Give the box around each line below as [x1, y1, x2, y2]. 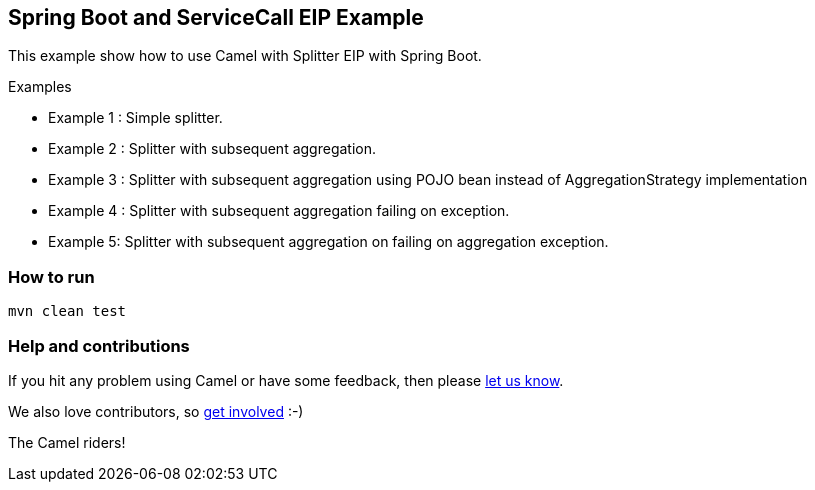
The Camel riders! [8, 433, 126, 451]
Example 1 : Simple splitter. [48, 109, 223, 127]
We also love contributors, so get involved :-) [8, 402, 304, 420]
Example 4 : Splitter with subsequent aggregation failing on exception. [48, 202, 510, 220]
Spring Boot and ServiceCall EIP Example [8, 5, 424, 30]
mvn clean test [8, 303, 127, 320]
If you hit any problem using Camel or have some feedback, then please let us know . [8, 371, 564, 389]
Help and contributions [8, 335, 190, 356]
